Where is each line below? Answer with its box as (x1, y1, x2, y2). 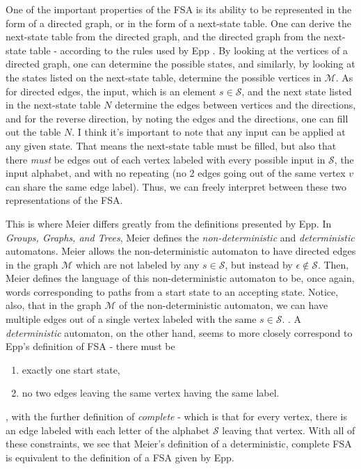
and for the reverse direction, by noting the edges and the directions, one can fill (6, 111, 348, 125)
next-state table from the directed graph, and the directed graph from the (6, 29, 321, 44)
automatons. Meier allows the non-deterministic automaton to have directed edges (6, 244, 356, 258)
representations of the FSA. (6, 193, 123, 207)
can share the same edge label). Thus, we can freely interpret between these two (6, 179, 346, 193)
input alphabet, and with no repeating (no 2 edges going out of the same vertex (6, 166, 346, 180)
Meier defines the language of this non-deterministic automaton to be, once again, (6, 271, 355, 285)
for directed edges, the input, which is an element (6, 84, 216, 98)
